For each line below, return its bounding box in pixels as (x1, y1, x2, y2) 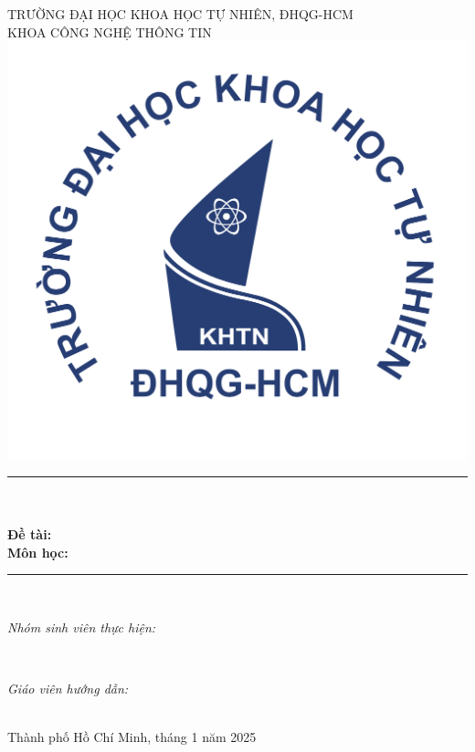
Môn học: (7, 542, 69, 561)
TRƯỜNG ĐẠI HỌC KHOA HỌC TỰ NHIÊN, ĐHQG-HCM (7, 5, 354, 23)
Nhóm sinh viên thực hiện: (7, 617, 156, 636)
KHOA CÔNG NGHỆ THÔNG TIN (7, 22, 212, 41)
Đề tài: (7, 525, 52, 544)
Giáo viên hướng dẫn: (7, 679, 129, 698)
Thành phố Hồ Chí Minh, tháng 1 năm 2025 (7, 727, 257, 747)
